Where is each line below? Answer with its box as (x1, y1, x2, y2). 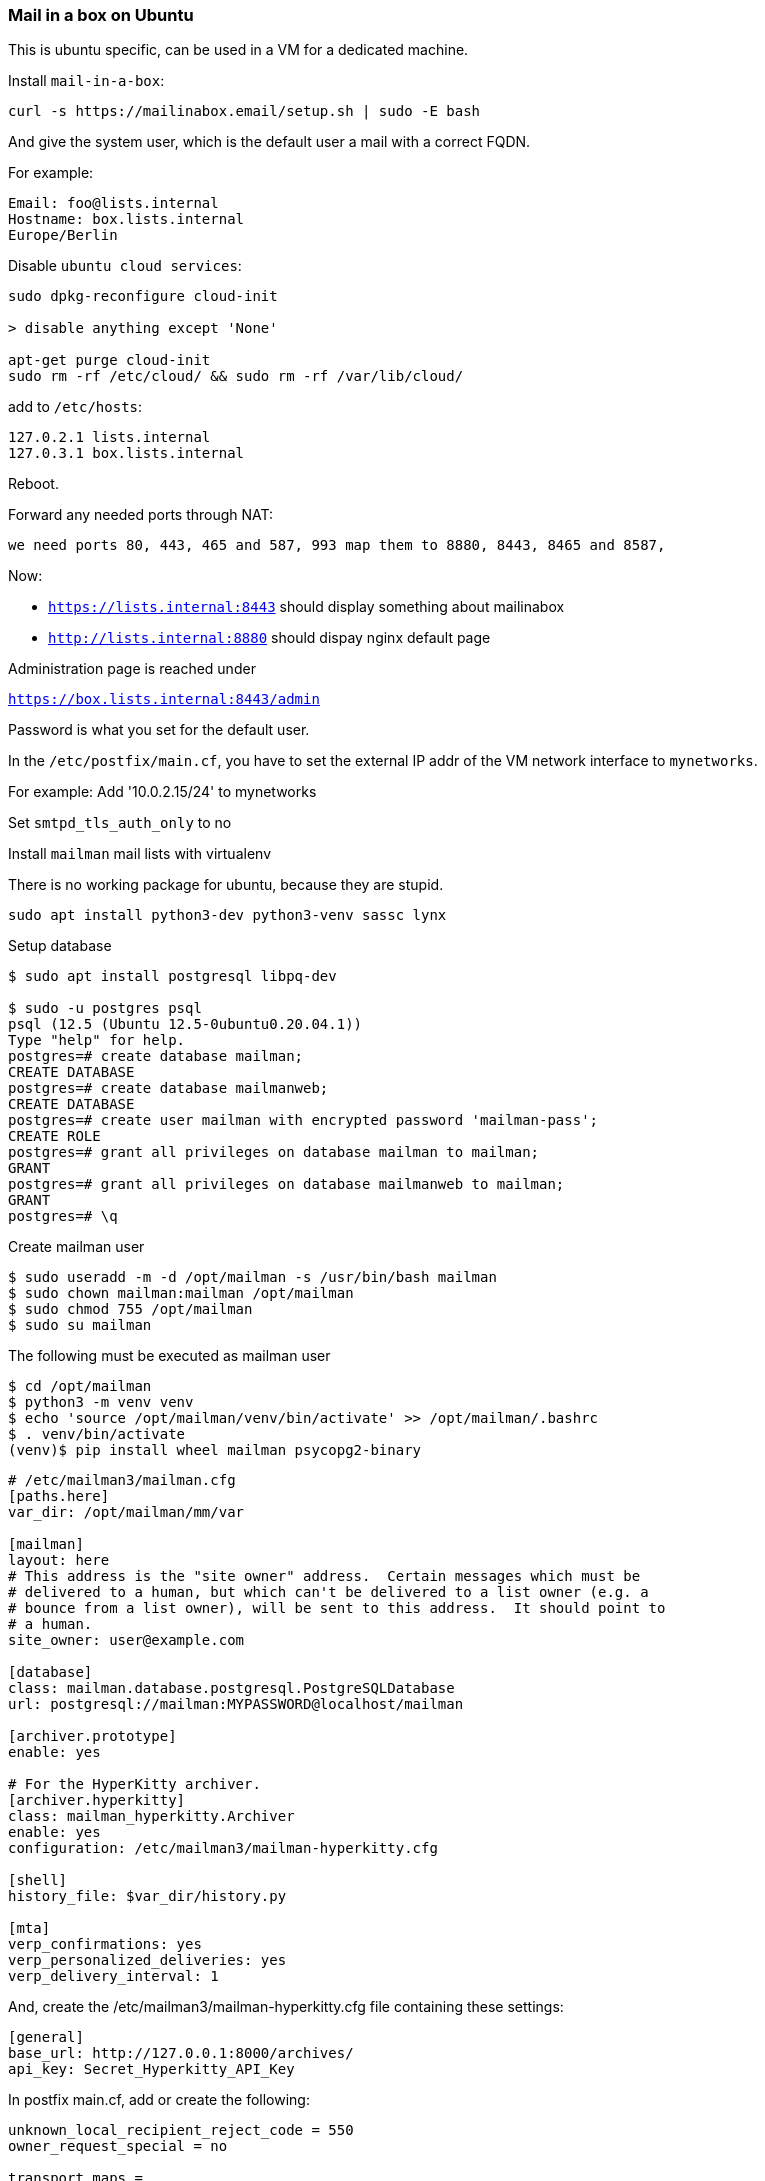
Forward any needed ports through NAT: (8, 506, 274, 524)
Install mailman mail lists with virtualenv (8, 845, 271, 863)
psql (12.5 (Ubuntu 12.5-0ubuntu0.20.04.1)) (8, 1016, 363, 1033)
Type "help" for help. (8, 1032, 186, 1049)
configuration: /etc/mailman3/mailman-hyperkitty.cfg (8, 1840, 438, 1857)
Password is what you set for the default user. (8, 721, 310, 739)
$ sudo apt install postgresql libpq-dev (8, 968, 337, 985)
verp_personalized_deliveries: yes (8, 1952, 287, 1969)
